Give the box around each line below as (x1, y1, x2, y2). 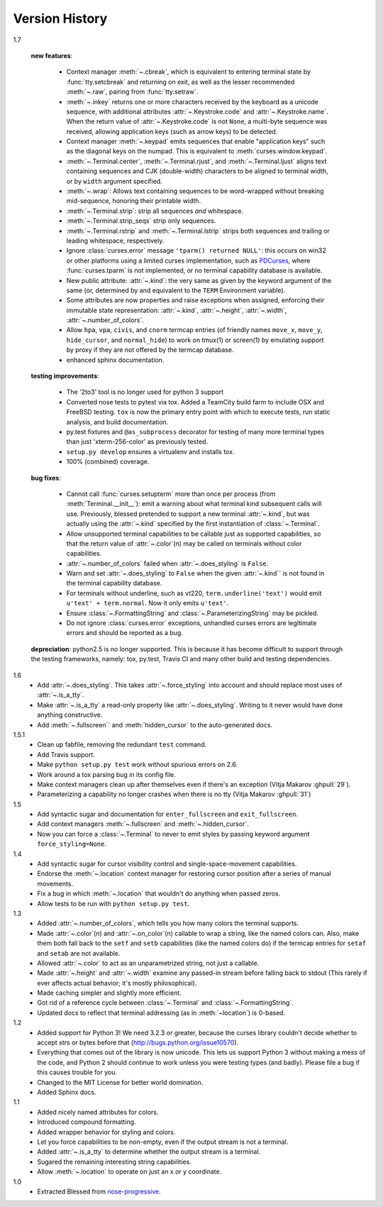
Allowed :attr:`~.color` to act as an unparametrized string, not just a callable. (37, 959, 260, 967)
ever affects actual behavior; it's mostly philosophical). (37, 979, 197, 987)
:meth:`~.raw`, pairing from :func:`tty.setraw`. (66, 87, 199, 96)
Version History (13, 11, 108, 26)
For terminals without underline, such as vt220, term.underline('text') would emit (66, 589, 322, 597)
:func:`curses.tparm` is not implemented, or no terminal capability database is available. (66, 266, 323, 275)
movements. (37, 879, 74, 888)
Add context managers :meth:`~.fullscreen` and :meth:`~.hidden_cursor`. (37, 820, 250, 828)
